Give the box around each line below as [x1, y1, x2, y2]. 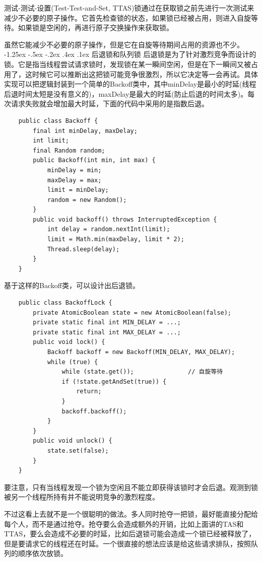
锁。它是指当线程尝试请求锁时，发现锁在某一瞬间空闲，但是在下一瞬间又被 [4, 58, 251, 69]
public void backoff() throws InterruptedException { [33, 216, 217, 223]
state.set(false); [47, 447, 109, 454]
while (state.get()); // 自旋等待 [61, 368, 223, 376]
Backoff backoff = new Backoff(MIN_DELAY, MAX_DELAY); [47, 348, 235, 356]
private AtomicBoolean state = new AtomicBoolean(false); [33, 309, 232, 316]
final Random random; [33, 147, 105, 154]
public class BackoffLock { [18, 299, 112, 307]
